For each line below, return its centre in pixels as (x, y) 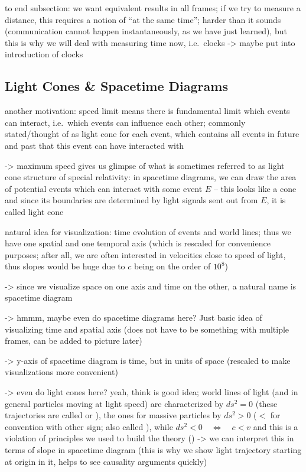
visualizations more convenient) (61, 372)
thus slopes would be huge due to (65, 266)
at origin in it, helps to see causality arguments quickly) (106, 461)
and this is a (276, 426)
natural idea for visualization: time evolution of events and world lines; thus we (148, 231)
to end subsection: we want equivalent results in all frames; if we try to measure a (153, 8)
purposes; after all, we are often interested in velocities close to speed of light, (145, 254)
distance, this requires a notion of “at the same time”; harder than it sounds (143, 19)
